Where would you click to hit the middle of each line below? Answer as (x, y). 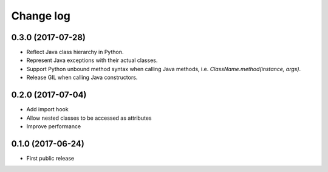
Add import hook (48, 109)
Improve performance (54, 126)
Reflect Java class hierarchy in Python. (75, 52)
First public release (50, 158)
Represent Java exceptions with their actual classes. (92, 60)
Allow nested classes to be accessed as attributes (89, 118)
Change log (41, 16)
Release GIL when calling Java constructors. (82, 77)
